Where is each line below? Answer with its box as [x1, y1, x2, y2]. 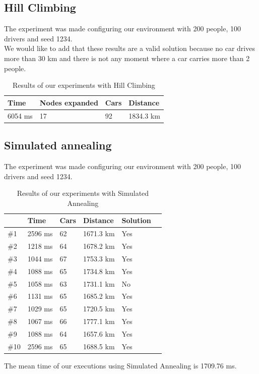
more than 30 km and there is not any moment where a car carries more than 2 [4, 52, 250, 63]
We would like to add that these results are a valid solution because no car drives [4, 43, 255, 54]
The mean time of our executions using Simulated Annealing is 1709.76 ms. [4, 360, 237, 370]
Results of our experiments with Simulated [17, 188, 149, 198]
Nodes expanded [39, 97, 98, 108]
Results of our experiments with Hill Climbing [13, 80, 155, 90]
